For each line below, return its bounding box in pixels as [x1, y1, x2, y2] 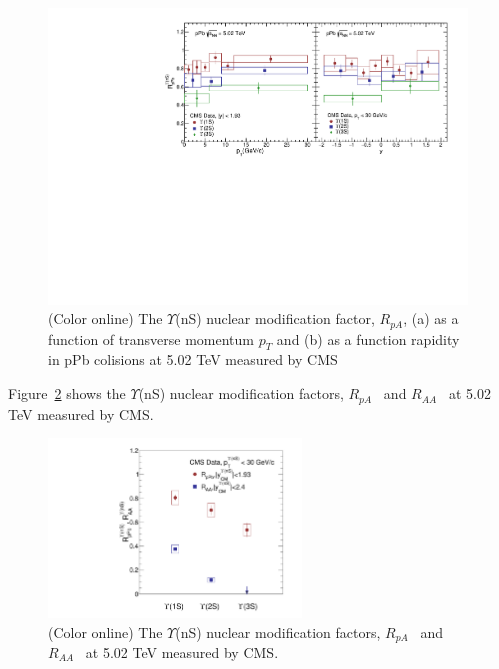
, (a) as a [403, 308, 459, 329]
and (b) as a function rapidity [276, 328, 460, 349]
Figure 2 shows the [8, 383, 126, 404]
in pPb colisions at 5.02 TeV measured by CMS [48, 349, 338, 370]
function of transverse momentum [48, 328, 254, 349]
